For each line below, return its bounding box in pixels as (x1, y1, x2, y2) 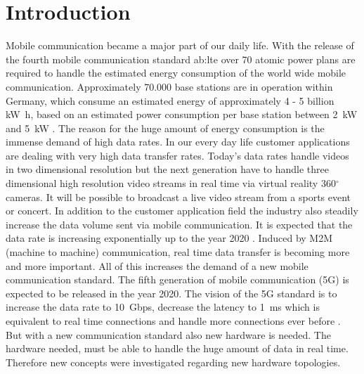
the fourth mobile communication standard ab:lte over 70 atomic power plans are (6, 51, 356, 66)
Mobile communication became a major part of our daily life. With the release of (6, 38, 354, 53)
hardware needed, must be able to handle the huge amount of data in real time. (6, 341, 349, 356)
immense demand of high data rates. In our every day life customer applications (6, 134, 350, 149)
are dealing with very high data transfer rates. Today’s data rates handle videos (6, 148, 349, 162)
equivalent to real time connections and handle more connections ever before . (6, 314, 341, 328)
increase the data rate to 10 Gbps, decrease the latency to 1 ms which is (6, 299, 320, 314)
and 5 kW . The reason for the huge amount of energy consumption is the (6, 120, 325, 135)
